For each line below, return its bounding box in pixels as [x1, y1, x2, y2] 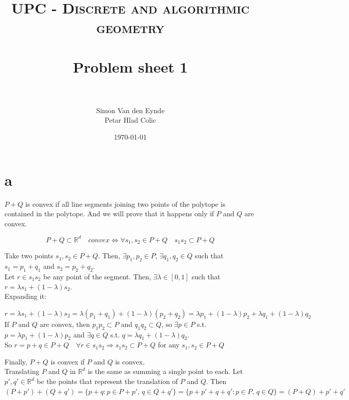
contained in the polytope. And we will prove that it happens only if [4, 208, 214, 219]
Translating [4, 366, 39, 376]
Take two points [4, 250, 53, 261]
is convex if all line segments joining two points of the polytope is [25, 198, 226, 209]
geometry [96, 17, 165, 38]
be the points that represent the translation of [36, 376, 178, 386]
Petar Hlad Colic [104, 115, 156, 125]
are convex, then [39, 318, 90, 329]
